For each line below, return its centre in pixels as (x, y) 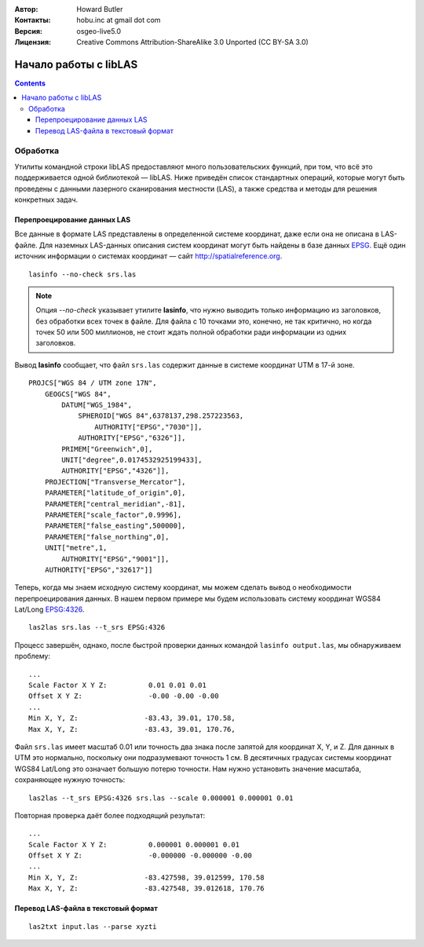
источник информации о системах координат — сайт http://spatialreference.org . (148, 256)
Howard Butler (100, 9)
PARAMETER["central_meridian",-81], (115, 504)
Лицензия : (33, 42)
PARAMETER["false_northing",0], (107, 537)
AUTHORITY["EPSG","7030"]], (149, 427)
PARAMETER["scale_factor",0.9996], (113, 515)
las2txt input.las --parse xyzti (93, 926)
